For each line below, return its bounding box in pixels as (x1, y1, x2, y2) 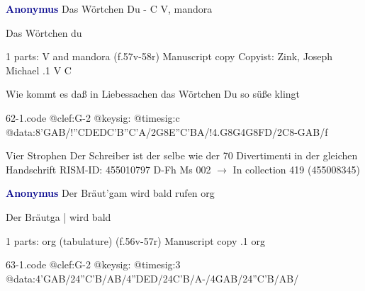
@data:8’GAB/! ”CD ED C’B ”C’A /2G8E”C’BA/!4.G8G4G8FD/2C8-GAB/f (6, 124, 328, 139)
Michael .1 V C (6, 62, 72, 77)
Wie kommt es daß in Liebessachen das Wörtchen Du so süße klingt (6, 86, 301, 101)
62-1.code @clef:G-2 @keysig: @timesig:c (6, 110, 180, 125)
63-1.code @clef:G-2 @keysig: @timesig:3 (6, 257, 181, 272)
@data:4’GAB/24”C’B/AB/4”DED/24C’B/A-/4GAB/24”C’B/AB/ (6, 270, 299, 285)
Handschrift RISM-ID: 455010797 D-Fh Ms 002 (6, 161, 211, 176)
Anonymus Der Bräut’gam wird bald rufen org (6, 186, 215, 200)
